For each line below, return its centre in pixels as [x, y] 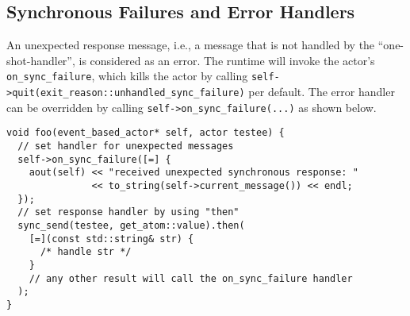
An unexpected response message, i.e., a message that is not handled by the [191, 45]
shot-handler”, [41, 60]
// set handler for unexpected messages [126, 146]
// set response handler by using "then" [128, 212]
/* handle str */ [86, 252]
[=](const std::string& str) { [111, 239]
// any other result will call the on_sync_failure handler [191, 278]
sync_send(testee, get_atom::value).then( [131, 225]
